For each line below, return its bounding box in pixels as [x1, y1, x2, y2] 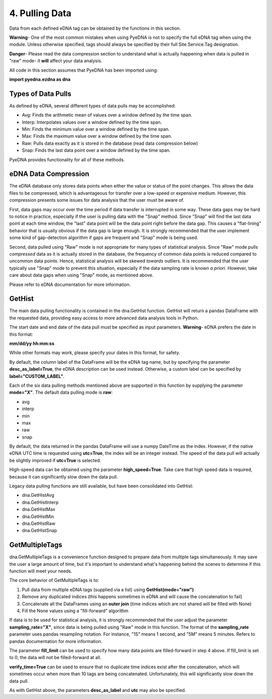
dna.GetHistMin [22, 513, 54, 519]
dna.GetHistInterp [22, 499, 59, 505]
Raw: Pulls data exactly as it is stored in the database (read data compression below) [22, 140, 198, 146]
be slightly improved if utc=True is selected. [9, 457, 101, 463]
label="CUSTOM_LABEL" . [9, 373, 65, 379]
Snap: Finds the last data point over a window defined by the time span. [22, 147, 171, 153]
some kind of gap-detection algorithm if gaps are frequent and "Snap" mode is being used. [9, 235, 198, 241]
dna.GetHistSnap [22, 528, 57, 534]
